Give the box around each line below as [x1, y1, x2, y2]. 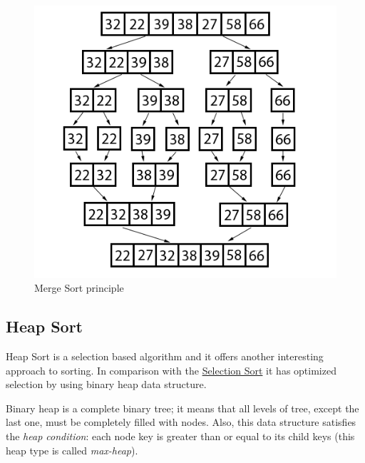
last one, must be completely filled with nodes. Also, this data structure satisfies [6, 414, 356, 429]
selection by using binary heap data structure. [6, 377, 207, 392]
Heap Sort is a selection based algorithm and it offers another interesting [6, 348, 324, 363]
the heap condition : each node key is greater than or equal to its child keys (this [6, 428, 355, 443]
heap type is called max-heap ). [6, 442, 138, 457]
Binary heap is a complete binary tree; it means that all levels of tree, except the [6, 400, 359, 415]
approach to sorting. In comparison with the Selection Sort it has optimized [6, 362, 336, 377]
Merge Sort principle [34, 280, 124, 295]
